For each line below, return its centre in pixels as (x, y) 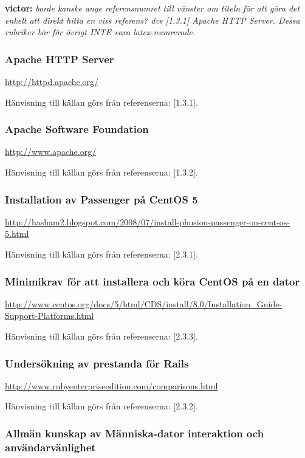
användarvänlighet (50, 447)
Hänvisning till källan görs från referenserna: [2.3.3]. (101, 336)
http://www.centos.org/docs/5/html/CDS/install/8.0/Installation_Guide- (144, 303)
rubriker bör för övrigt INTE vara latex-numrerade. (100, 32)
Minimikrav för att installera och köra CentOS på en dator (152, 281)
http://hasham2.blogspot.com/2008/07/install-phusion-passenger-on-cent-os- (147, 221)
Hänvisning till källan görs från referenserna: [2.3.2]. (101, 406)
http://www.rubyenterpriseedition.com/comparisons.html (111, 385)
